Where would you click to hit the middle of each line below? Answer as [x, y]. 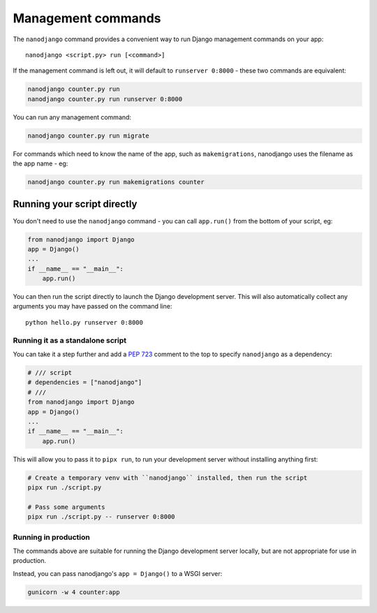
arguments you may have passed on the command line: [93, 306]
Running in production [51, 537]
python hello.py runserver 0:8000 [84, 322]
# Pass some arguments [66, 507]
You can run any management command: [72, 117]
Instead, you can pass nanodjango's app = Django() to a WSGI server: [118, 573]
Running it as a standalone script [70, 340]
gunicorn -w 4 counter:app [74, 592]
